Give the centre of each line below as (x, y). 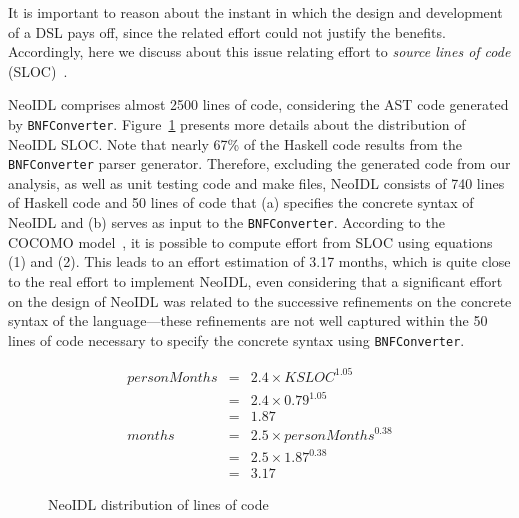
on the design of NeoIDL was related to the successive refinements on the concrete (260, 300)
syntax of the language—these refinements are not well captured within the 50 (248, 320)
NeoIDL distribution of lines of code (158, 504)
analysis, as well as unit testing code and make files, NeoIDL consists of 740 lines (256, 182)
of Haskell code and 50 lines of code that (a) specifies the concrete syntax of (241, 202)
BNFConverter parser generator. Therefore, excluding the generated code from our (259, 163)
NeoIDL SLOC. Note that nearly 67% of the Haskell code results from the (235, 143)
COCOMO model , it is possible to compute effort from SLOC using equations (250, 241)
